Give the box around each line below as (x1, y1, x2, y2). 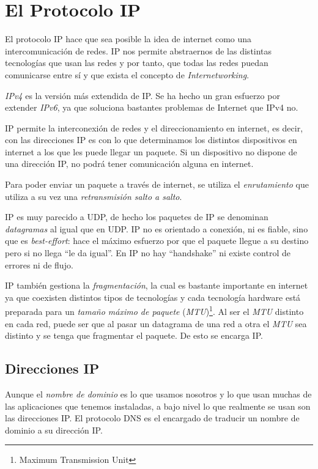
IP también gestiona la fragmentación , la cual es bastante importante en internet (5, 279, 308, 292)
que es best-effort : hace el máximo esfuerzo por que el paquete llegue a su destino (5, 234, 309, 247)
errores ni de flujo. (5, 258, 73, 271)
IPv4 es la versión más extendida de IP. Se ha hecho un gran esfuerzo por (5, 89, 280, 102)
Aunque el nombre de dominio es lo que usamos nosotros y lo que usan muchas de (5, 388, 312, 401)
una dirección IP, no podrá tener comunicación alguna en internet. (5, 157, 254, 170)
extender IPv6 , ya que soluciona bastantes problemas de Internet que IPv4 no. (5, 101, 298, 114)
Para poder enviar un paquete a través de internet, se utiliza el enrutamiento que (5, 178, 309, 191)
